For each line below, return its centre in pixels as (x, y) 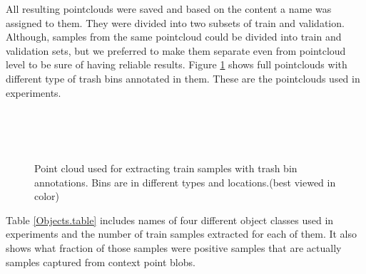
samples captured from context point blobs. (101, 262)
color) (47, 196)
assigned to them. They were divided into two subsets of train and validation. (175, 22)
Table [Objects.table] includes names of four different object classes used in (170, 220)
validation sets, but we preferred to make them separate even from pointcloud (176, 50)
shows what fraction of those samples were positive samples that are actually (174, 247)
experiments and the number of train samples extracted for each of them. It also (182, 234)
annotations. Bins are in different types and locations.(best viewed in (185, 182)
